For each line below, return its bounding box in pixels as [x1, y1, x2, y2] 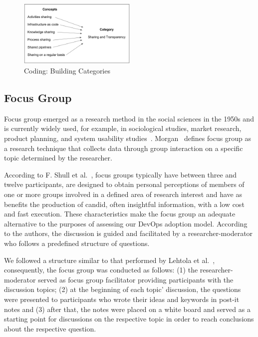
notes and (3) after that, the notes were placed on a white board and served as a [4, 303, 251, 314]
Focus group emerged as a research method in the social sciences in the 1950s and [4, 113, 254, 123]
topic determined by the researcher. [4, 152, 112, 163]
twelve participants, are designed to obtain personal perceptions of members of [4, 179, 245, 189]
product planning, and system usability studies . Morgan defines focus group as [4, 133, 252, 143]
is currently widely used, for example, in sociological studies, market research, [4, 123, 242, 133]
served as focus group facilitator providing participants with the [38, 274, 234, 284]
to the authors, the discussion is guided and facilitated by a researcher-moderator [4, 228, 253, 238]
